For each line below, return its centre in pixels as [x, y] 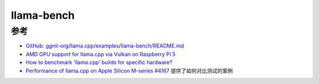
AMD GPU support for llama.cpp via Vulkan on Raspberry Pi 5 [101, 54]
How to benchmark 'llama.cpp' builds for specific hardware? [99, 62]
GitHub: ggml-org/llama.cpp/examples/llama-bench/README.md [105, 46]
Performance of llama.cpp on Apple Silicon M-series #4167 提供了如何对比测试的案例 [129, 70]
